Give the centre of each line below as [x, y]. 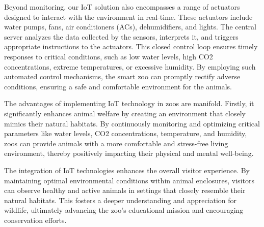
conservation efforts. [35, 220]
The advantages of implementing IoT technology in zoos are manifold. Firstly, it [129, 103]
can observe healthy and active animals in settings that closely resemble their [125, 190]
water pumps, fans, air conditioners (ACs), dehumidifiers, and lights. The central [130, 27]
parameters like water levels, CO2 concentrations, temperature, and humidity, [126, 133]
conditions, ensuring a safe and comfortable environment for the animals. [118, 86]
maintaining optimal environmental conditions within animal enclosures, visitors [129, 180]
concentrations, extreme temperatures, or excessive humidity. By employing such [130, 66]
